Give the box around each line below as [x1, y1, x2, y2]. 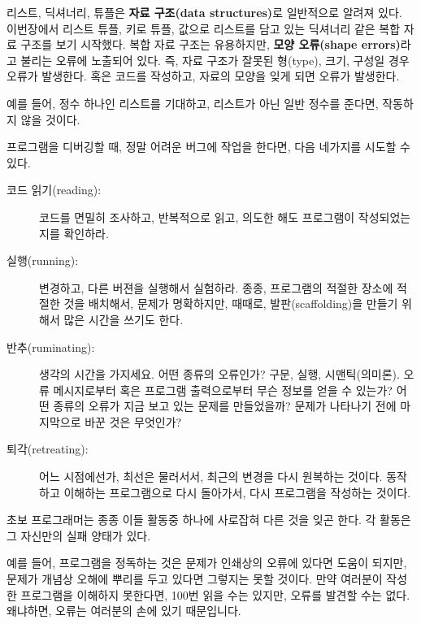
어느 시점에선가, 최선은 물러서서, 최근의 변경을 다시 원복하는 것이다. [39, 468, 383, 485]
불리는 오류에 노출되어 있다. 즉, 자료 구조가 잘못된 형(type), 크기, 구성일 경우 [20, 51, 410, 68]
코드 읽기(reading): [7, 181, 102, 198]
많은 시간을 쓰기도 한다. [63, 310, 184, 327]
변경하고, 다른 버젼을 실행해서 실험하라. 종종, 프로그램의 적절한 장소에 [39, 279, 393, 296]
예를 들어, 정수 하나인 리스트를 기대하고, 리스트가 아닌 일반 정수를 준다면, [7, 94, 379, 111]
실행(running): [7, 252, 79, 269]
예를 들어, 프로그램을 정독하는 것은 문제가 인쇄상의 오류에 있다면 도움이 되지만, [7, 554, 407, 571]
